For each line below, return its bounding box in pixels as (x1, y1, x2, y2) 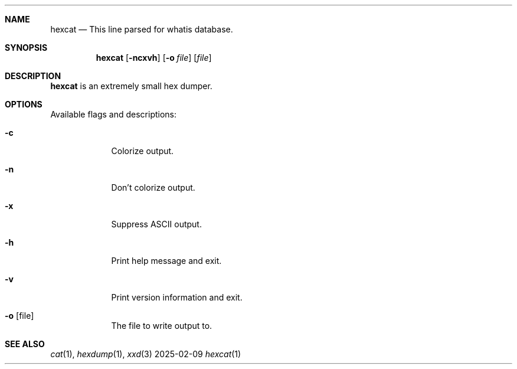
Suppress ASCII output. (111, 219, 202, 229)
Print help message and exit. (111, 256, 222, 266)
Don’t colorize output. (111, 182, 195, 192)
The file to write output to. (111, 321, 212, 331)
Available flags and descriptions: (50, 109, 177, 119)
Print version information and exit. (111, 292, 243, 302)
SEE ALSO (5, 339, 45, 349)
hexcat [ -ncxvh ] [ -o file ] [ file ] (96, 53, 212, 63)
